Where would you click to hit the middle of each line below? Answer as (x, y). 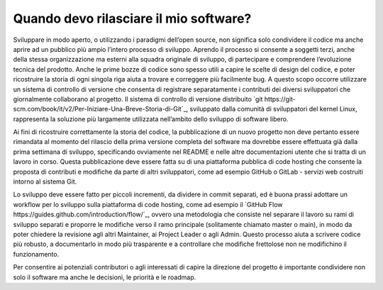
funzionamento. (36, 254)
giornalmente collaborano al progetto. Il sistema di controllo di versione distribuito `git (138, 99)
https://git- (280, 99)
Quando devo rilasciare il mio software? (132, 18)
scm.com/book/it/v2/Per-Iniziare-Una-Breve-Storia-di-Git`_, (101, 109)
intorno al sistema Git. (45, 182)
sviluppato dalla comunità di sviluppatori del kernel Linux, (273, 109)
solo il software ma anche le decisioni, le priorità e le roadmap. (105, 277)
